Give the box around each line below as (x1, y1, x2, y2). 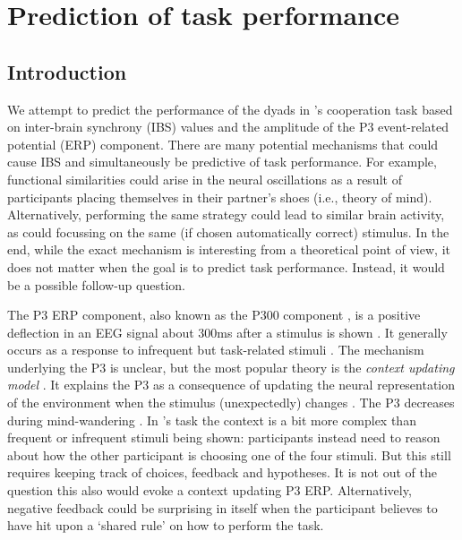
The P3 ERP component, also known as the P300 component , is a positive (7, 305, 421, 324)
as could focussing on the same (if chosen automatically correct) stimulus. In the (7, 222, 449, 241)
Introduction (7, 57, 127, 85)
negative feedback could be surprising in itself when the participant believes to (7, 498, 438, 517)
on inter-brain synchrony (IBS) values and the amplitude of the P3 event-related (7, 117, 449, 136)
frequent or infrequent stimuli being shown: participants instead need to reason (7, 428, 441, 447)
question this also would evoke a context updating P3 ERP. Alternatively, (7, 481, 412, 500)
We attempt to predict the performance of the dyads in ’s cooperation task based (7, 99, 453, 118)
